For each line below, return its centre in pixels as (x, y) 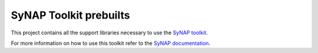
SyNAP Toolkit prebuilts (70, 15)
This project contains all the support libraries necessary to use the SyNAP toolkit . (110, 33)
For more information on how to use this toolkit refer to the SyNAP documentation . (111, 43)
